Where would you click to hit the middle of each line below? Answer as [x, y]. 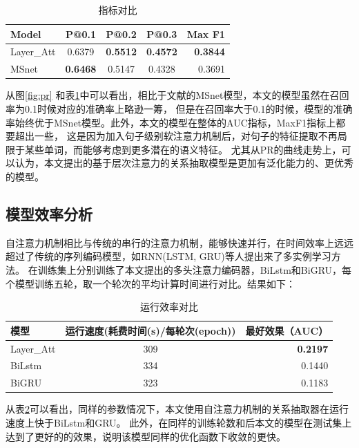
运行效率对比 [169, 307]
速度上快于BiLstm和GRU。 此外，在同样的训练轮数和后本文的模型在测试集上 [179, 422]
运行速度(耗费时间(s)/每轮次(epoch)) [151, 330]
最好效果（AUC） [287, 330]
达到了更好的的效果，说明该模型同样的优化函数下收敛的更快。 [146, 436]
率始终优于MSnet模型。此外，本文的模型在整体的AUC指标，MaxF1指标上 [171, 122]
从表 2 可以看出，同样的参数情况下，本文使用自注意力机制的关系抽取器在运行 [177, 409]
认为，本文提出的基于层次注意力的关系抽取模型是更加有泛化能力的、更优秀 [184, 163]
